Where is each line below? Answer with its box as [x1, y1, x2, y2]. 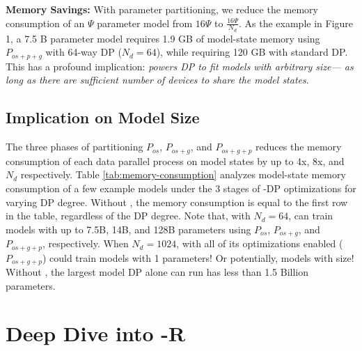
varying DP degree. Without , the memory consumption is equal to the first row [6, 194, 348, 209]
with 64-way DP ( [45, 45, 122, 59]
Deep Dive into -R [6, 319, 186, 348]
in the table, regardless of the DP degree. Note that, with [6, 208, 251, 223]
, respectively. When [42, 236, 129, 251]
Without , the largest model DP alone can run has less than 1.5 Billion [6, 265, 308, 279]
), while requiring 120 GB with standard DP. [156, 45, 348, 59]
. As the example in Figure [238, 15, 354, 30]
